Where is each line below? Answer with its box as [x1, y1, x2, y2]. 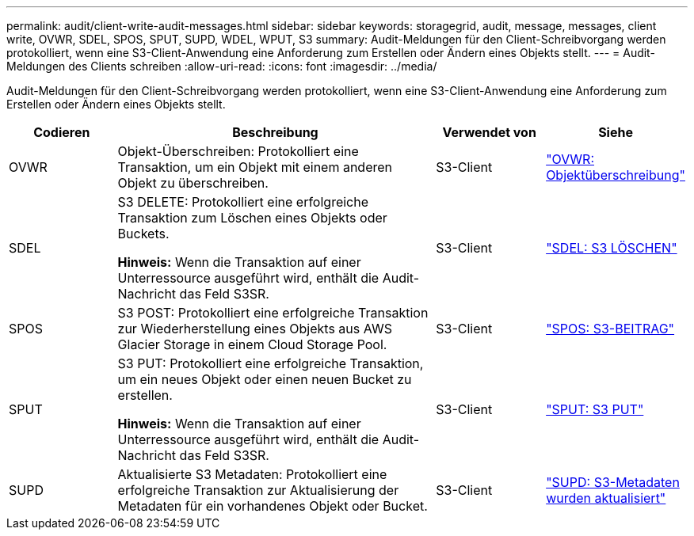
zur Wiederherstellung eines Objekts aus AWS [117, 321, 392, 336]
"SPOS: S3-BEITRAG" [546, 321, 675, 336]
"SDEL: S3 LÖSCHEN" [546, 240, 677, 256]
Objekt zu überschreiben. [117, 175, 269, 191]
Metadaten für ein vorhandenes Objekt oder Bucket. [117, 498, 428, 514]
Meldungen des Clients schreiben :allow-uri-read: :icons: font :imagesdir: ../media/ [6, 59, 437, 73]
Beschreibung [232, 124, 318, 140]
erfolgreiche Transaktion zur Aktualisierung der [117, 482, 399, 498]
